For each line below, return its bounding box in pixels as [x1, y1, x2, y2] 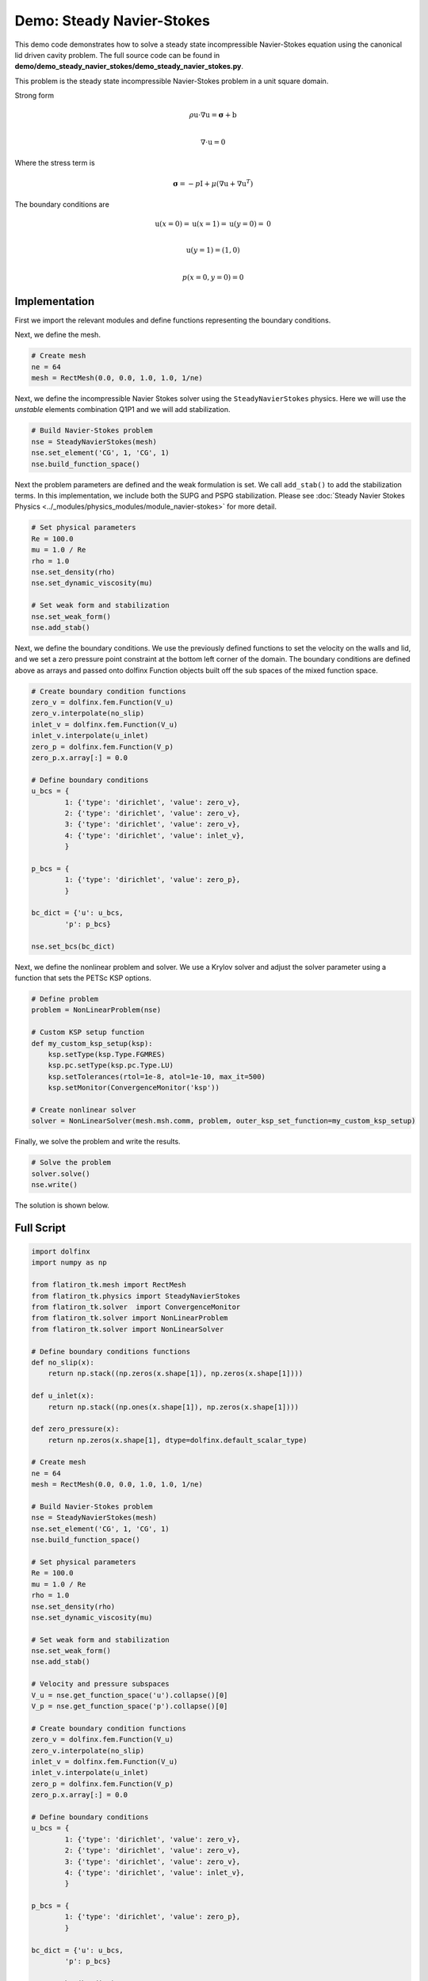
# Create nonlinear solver [31, 1105, 136, 1114]
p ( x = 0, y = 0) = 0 [182, 273, 245, 281]
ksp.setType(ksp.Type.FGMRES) [48, 1050, 166, 1059]
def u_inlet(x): [31, 1391, 95, 1400]
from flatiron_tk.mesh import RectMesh [31, 1281, 186, 1289]
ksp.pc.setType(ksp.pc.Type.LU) [48, 1061, 174, 1070]
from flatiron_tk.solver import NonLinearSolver [31, 1324, 224, 1334]
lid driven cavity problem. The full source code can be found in [14, 50, 220, 59]
